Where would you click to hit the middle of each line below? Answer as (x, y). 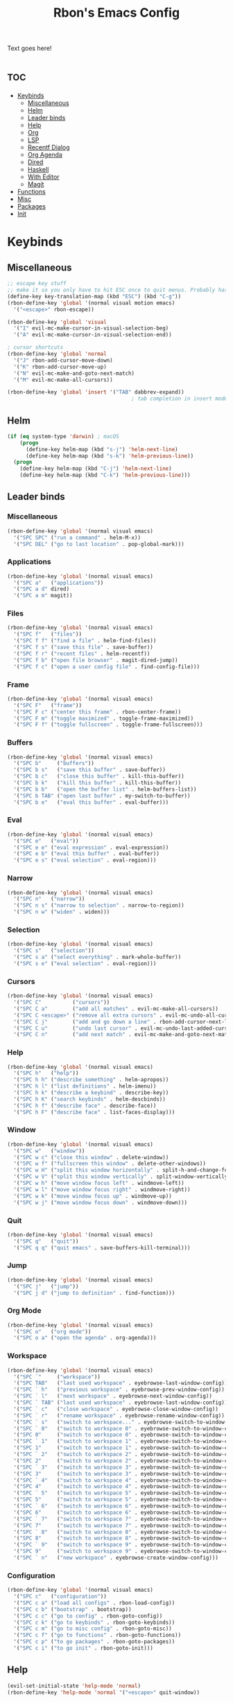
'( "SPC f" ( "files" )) (48, 634)
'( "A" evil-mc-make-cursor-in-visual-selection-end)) (93, 335)
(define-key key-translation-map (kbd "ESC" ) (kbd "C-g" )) (94, 296)
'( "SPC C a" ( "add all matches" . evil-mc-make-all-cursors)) (116, 1009)
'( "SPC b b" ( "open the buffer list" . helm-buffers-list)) (105, 789)
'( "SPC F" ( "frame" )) (48, 705)
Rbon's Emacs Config (116, 13)
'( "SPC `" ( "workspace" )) (57, 1377)
